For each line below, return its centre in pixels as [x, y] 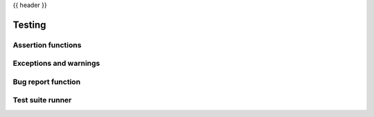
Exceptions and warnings [56, 64]
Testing [29, 25]
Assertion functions [47, 45]
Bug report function [47, 82]
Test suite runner [42, 100]
